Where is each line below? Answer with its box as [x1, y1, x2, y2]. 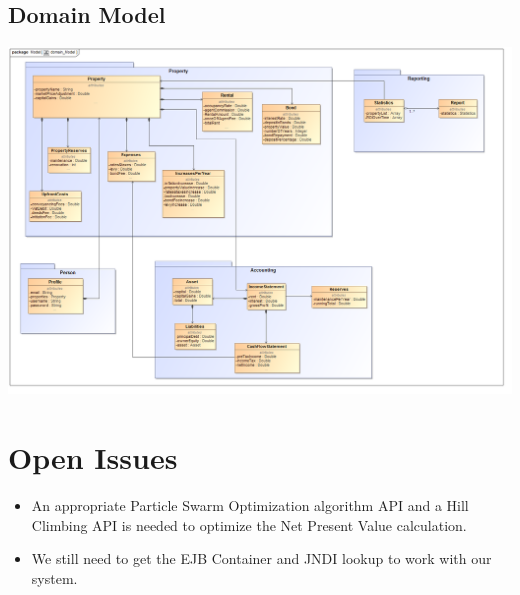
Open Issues [8, 436, 178, 477]
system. [31, 567, 78, 588]
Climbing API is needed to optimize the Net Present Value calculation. [31, 514, 467, 535]
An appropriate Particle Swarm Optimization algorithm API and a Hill [31, 494, 469, 515]
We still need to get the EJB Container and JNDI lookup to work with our [31, 548, 492, 569]
